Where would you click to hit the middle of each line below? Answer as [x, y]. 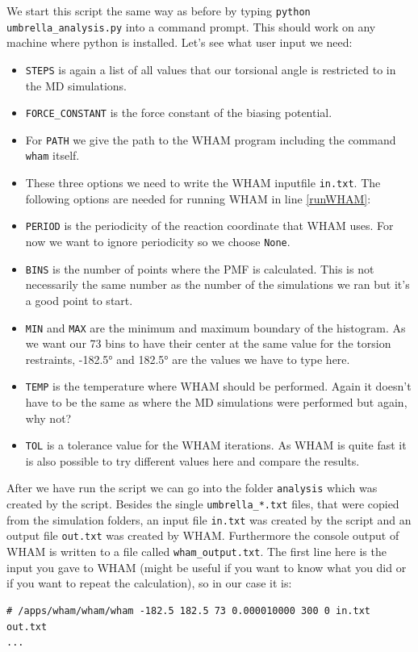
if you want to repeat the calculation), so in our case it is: [149, 583]
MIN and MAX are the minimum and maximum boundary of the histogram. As [215, 327]
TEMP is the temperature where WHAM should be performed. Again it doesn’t [218, 386]
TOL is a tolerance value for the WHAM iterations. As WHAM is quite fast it [216, 445]
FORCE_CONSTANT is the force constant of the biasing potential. [179, 113]
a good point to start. [79, 300]
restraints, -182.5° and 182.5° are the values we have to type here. [188, 359]
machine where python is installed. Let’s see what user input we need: [180, 42]
